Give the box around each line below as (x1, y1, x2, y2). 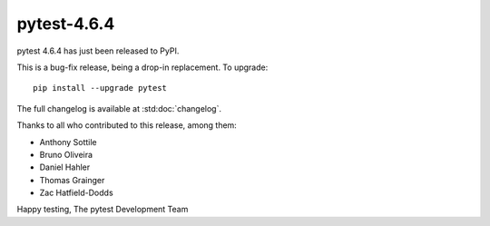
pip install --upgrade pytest (33, 83, 168, 93)
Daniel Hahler (39, 162, 91, 172)
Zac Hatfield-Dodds (39, 187, 113, 199)
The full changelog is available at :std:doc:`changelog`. (16, 103, 222, 113)
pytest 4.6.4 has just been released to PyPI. (16, 45, 180, 56)
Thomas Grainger (39, 174, 105, 185)
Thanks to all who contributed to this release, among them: (16, 120, 238, 131)
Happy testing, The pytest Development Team (16, 204, 189, 215)
